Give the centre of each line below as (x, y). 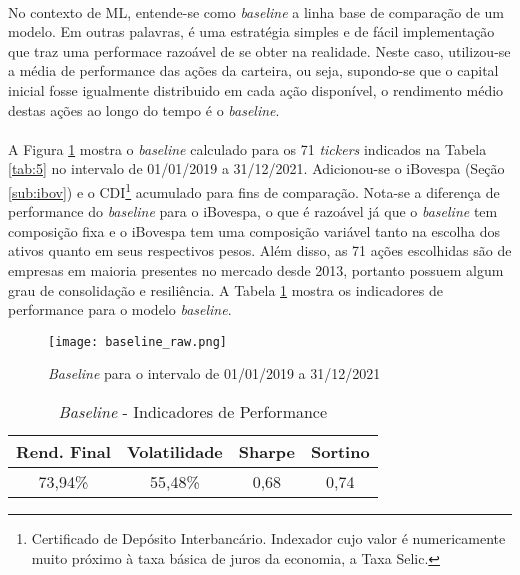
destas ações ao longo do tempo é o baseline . (144, 109)
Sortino (340, 451)
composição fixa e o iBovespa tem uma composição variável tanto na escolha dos (254, 230)
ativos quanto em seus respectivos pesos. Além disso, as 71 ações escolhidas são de (260, 250)
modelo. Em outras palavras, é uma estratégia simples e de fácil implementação (251, 31)
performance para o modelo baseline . (120, 309)
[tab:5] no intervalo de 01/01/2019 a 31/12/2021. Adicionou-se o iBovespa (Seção (256, 168)
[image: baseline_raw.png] (137, 341)
